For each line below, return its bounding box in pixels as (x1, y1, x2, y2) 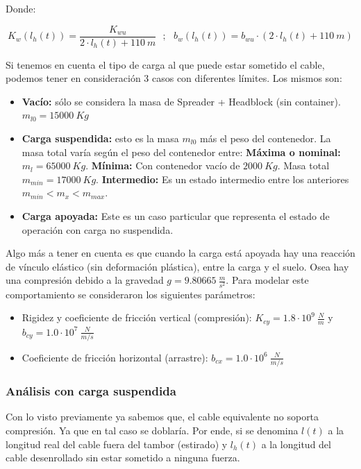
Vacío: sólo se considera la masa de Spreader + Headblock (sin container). (22, 94, 341, 108)
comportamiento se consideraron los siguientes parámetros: (6, 287, 255, 301)
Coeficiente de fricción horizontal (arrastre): (22, 350, 208, 364)
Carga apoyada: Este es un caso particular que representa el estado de (22, 209, 330, 223)
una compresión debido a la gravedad (6, 273, 164, 287)
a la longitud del (261, 436, 331, 451)
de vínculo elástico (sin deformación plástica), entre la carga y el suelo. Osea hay (6, 259, 349, 273)
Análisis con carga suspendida (6, 382, 176, 400)
